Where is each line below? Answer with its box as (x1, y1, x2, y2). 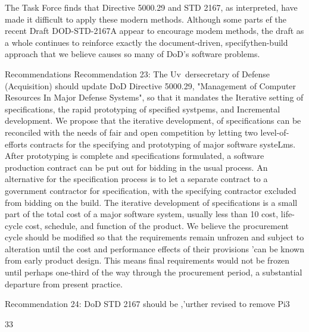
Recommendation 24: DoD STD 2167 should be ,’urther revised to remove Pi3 (5, 297, 290, 310)
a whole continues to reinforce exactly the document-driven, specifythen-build (5, 36, 288, 48)
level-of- (260, 126, 289, 138)
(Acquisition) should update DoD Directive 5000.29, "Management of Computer (5, 79, 296, 92)
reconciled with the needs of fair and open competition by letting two (5, 126, 258, 138)
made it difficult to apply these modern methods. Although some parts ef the (5, 12, 286, 25)
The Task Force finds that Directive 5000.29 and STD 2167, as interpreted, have (5, 1, 298, 13)
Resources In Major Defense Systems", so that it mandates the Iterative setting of (5, 91, 304, 104)
